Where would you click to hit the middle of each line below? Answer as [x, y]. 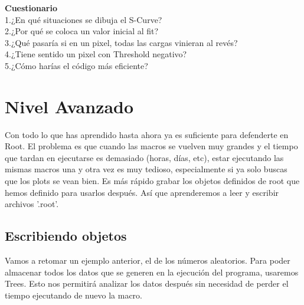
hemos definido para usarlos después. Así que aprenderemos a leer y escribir [142, 192]
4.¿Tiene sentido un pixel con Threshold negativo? [96, 54]
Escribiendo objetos [66, 236]
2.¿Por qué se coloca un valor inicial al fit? [82, 31]
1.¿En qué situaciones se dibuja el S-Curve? [84, 19]
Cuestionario [31, 8]
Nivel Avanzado [69, 106]
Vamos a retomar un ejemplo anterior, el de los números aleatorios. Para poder [148, 260]
